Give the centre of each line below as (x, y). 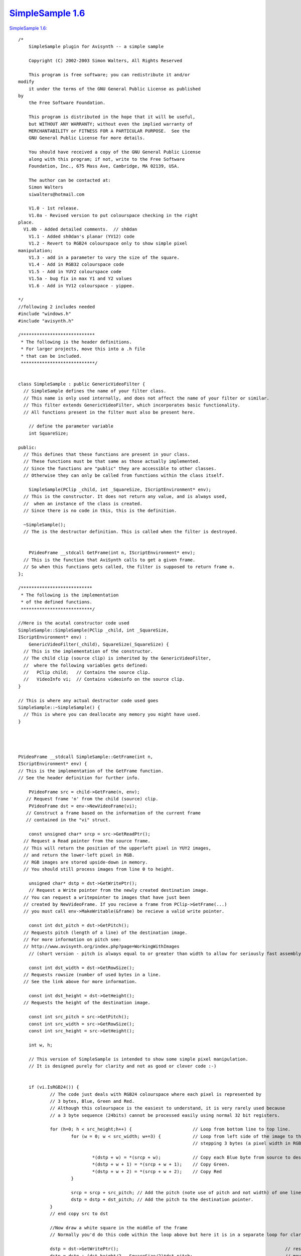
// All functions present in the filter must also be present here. (109, 412)
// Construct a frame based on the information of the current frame (113, 813)
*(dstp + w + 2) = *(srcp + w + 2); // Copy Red (157, 1171)
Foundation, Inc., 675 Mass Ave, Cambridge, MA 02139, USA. (104, 166)
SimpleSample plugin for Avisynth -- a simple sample (96, 47)
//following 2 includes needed (57, 307)
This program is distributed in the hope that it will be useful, (112, 117)
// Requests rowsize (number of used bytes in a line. (92, 974)
